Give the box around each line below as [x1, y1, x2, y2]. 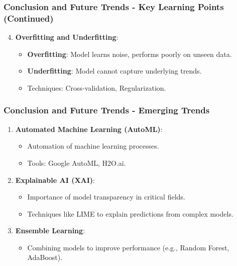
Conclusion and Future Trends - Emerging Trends [4, 104, 210, 116]
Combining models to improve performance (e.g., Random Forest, [27, 242, 229, 252]
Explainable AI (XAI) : [15, 174, 95, 185]
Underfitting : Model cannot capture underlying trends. [27, 65, 202, 76]
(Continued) [4, 12, 54, 24]
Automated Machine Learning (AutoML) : [15, 123, 163, 134]
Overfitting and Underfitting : [15, 32, 118, 42]
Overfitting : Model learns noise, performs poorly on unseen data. [27, 48, 232, 59]
